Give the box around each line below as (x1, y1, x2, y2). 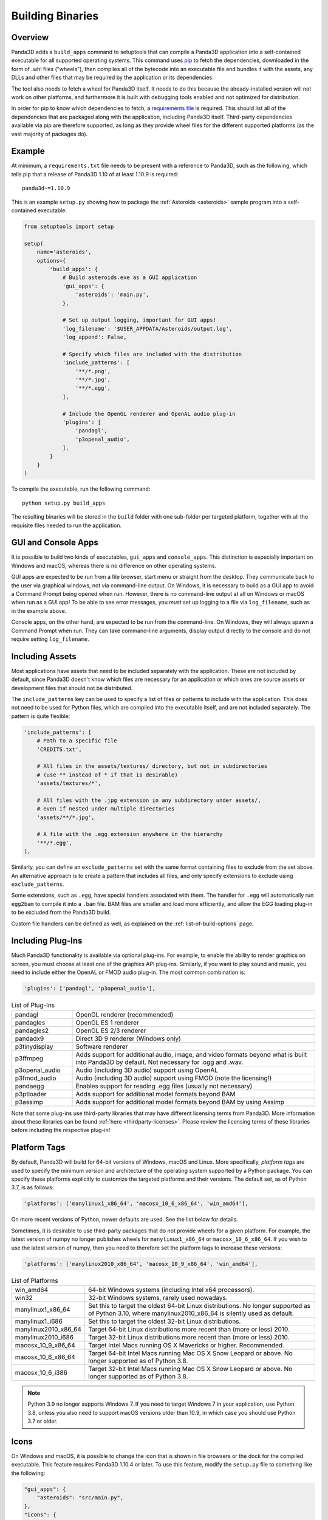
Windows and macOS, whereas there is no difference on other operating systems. (11, 562, 217, 569)
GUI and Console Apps (11, 537, 98, 548)
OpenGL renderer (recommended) (75, 1010, 174, 1018)
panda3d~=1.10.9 (22, 185, 70, 192)
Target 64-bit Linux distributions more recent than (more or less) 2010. (88, 1325, 290, 1333)
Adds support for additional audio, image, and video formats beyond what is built (75, 1050, 307, 1059)
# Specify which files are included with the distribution (62, 350, 242, 358)
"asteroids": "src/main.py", (36, 1494, 124, 1501)
